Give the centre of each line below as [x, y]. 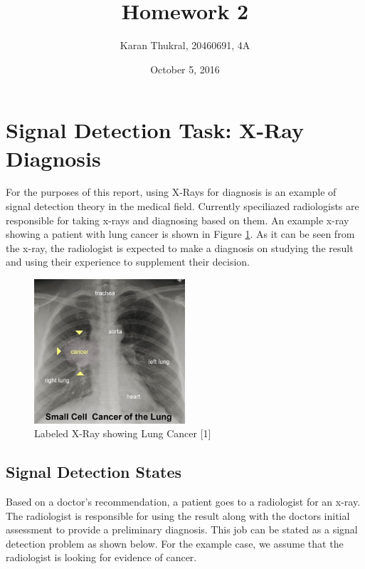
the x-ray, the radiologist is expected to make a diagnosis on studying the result [180, 247]
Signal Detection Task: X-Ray [155, 130]
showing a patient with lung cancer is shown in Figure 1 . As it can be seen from [180, 234]
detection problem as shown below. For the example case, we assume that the [175, 543]
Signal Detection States [94, 472]
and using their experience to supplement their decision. [128, 262]
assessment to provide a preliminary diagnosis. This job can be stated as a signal [182, 529]
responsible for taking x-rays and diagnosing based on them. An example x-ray [178, 220]
